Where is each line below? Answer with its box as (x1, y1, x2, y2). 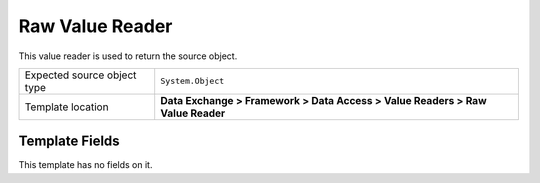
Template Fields (18, 133, 120, 150)
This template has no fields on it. (18, 159, 153, 171)
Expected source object (24, 68, 137, 82)
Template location (24, 100, 109, 114)
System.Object (160, 76, 225, 87)
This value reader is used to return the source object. (18, 50, 238, 62)
